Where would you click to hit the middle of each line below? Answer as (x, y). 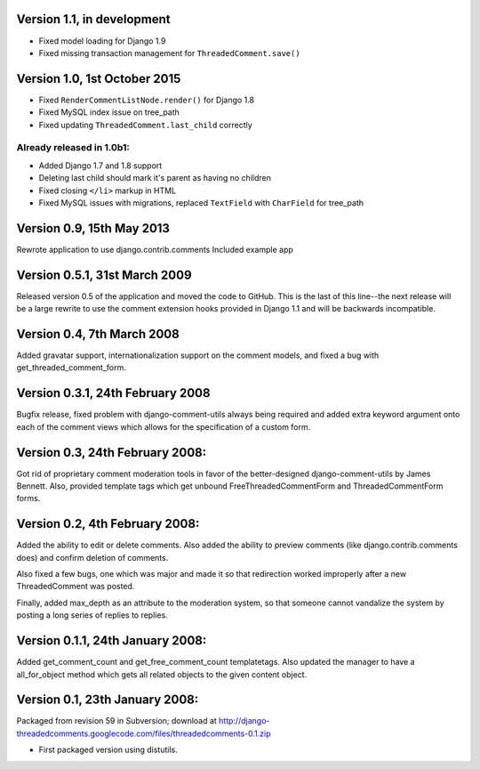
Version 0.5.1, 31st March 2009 (104, 275)
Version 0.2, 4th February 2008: (108, 524)
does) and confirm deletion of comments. (92, 557)
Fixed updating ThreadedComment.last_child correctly (145, 125)
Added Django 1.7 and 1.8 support (100, 166)
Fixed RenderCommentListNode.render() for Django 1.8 (147, 100)
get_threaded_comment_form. (71, 368)
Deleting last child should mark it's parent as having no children (155, 178)
